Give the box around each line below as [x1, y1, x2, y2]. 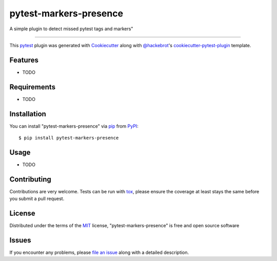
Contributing [9, 175, 51, 184]
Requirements [9, 83, 56, 91]
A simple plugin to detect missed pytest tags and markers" [9, 26, 133, 32]
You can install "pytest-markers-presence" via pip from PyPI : [9, 123, 138, 129]
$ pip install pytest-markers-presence [18, 135, 119, 141]
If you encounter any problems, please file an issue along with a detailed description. [9, 249, 189, 256]
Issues [9, 236, 31, 245]
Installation [9, 109, 46, 118]
